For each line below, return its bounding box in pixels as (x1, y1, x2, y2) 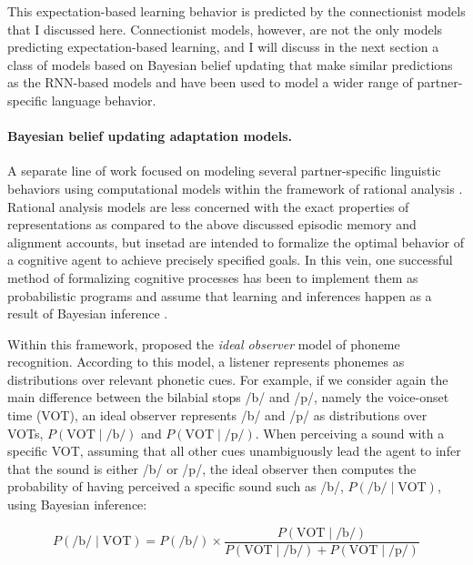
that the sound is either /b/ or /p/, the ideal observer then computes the (7, 459, 417, 478)
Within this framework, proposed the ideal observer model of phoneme (7, 334, 400, 353)
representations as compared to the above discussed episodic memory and (7, 215, 417, 234)
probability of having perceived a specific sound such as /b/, (7, 477, 344, 496)
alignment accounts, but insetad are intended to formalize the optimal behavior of (7, 232, 464, 251)
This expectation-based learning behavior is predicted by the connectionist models (7, 2, 466, 20)
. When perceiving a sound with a (255, 423, 445, 442)
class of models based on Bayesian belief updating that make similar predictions (7, 55, 453, 74)
